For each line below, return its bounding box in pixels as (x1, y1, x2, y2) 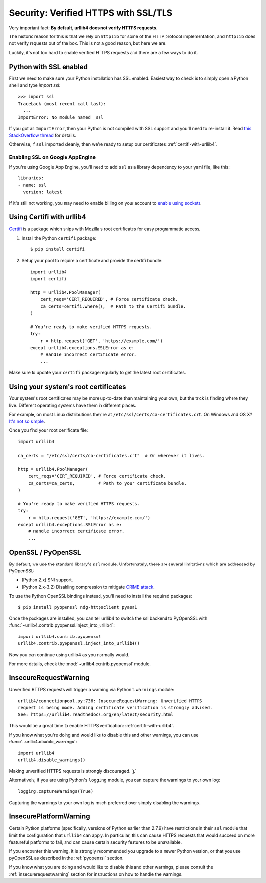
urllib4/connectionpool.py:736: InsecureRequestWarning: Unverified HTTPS (18, 698, 202, 704)
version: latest (23, 189, 63, 195)
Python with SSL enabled (9, 62, 88, 71)
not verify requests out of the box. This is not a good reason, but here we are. (9, 40, 167, 46)
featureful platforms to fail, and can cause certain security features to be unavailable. (9, 839, 182, 845)
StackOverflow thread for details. (9, 132, 76, 138)
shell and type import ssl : (9, 82, 61, 88)
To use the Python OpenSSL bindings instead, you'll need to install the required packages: (9, 593, 192, 599)
